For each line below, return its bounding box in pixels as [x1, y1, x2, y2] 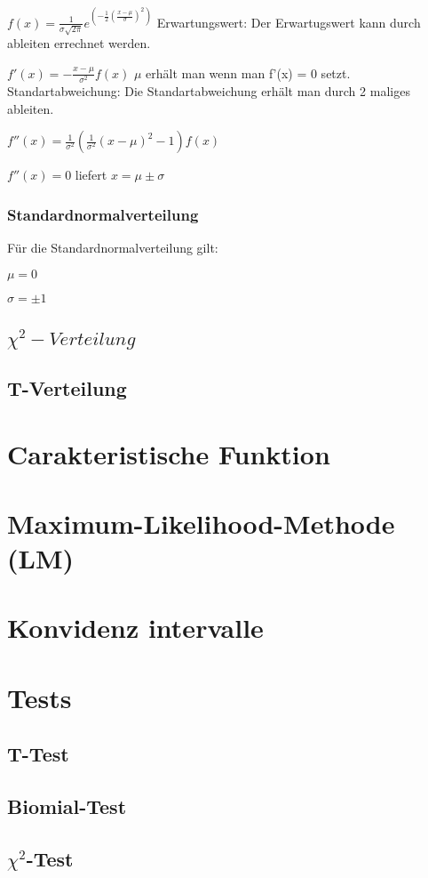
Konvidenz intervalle [7, 609, 264, 646]
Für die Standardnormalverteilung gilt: [7, 238, 218, 256]
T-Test [7, 740, 69, 768]
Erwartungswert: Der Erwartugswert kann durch [156, 12, 421, 31]
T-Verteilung [7, 374, 127, 401]
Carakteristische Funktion [7, 435, 330, 471]
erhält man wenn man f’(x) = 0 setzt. [146, 63, 351, 82]
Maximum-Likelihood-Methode [7, 504, 395, 541]
